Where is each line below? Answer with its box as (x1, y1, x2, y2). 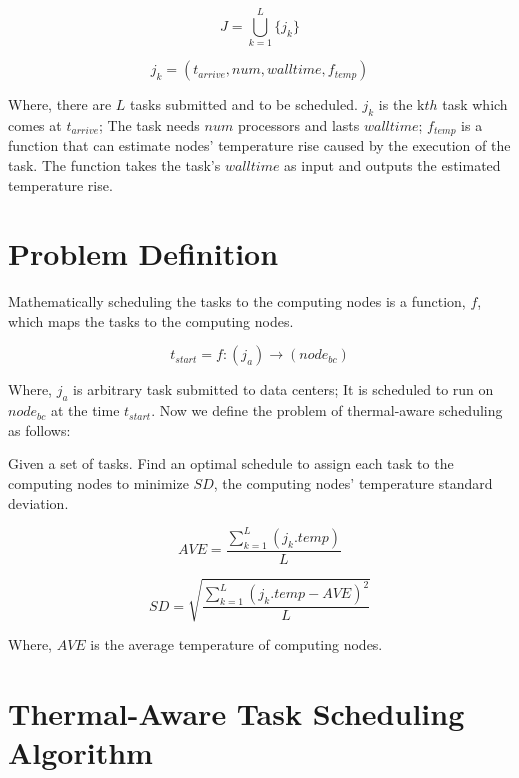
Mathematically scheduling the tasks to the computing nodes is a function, (8, 291, 466, 312)
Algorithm (8, 732, 153, 773)
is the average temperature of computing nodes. (90, 634, 383, 655)
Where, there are (8, 94, 112, 115)
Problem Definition (8, 233, 279, 274)
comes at (8, 114, 62, 135)
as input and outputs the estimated (284, 154, 501, 175)
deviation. (8, 492, 69, 513)
